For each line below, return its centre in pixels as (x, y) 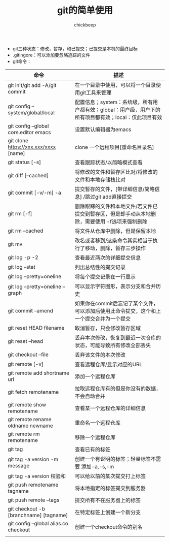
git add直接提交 (114, 197)
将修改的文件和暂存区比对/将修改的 (116, 172)
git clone (18, 140)
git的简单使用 (85, 10)
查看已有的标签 (93, 449)
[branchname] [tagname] (38, 515)
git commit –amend (30, 310)
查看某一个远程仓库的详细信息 (111, 408)
